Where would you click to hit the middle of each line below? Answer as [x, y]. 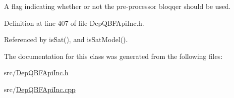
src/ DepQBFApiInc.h [36, 73]
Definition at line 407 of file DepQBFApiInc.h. [74, 23]
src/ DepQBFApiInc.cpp [40, 89]
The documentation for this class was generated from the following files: [113, 56]
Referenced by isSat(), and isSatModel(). [66, 39]
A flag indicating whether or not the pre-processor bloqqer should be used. [117, 6]
